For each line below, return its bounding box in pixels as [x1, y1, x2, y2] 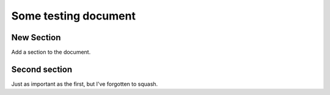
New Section [11, 32, 61, 43]
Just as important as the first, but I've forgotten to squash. [11, 80, 158, 88]
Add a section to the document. [11, 49, 91, 56]
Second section [11, 64, 73, 74]
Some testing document [11, 9, 136, 23]
